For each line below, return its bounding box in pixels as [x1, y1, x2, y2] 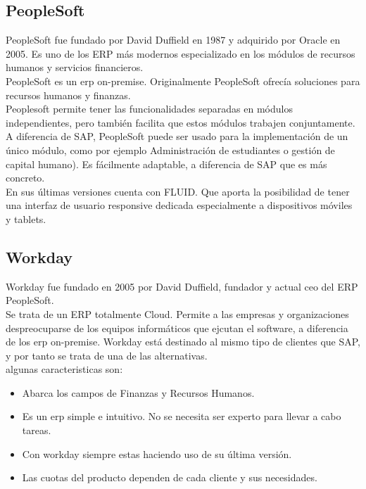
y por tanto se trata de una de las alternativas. [6, 348, 208, 362]
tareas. [22, 423, 51, 438]
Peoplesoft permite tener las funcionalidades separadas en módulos [6, 101, 293, 116]
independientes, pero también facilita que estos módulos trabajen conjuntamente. [6, 115, 355, 129]
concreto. [6, 170, 45, 185]
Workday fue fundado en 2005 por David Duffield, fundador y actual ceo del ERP [6, 279, 358, 293]
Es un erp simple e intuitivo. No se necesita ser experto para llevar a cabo [22, 409, 341, 424]
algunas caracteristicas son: [6, 362, 123, 376]
